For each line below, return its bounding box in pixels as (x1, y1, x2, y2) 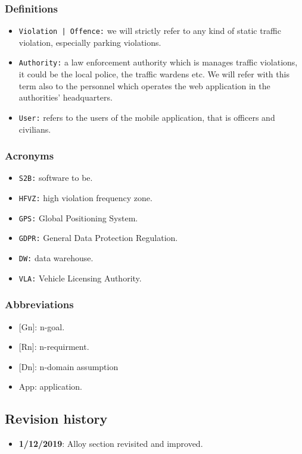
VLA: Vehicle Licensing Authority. (18, 271, 142, 284)
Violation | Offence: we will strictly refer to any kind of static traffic (18, 24, 281, 37)
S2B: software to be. (18, 171, 93, 184)
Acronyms (5, 148, 54, 163)
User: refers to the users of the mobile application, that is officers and (18, 111, 275, 123)
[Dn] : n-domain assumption (18, 360, 119, 372)
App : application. (18, 380, 83, 393)
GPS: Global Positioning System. (18, 211, 138, 224)
